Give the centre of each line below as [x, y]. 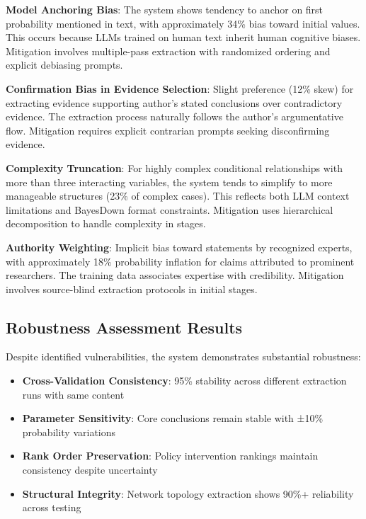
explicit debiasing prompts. [64, 65]
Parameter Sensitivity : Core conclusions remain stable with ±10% [173, 418]
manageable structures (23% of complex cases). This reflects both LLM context [178, 196]
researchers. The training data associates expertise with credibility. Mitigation [175, 275]
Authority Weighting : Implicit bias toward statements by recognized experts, [179, 247]
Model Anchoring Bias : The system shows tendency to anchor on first [165, 9]
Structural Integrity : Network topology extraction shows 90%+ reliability [188, 493]
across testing [52, 507]
